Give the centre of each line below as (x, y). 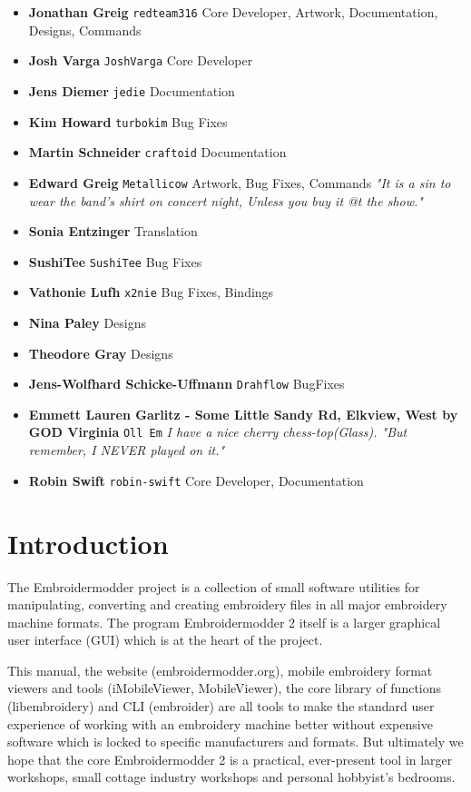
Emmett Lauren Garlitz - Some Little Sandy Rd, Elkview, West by (243, 414)
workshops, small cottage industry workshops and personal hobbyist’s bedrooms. (231, 777)
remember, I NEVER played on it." (127, 450)
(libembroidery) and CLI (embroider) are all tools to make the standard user (221, 706)
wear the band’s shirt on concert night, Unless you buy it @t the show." (226, 200)
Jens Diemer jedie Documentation (132, 90)
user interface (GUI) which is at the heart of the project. (165, 640)
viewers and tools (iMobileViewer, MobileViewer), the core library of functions (225, 688)
